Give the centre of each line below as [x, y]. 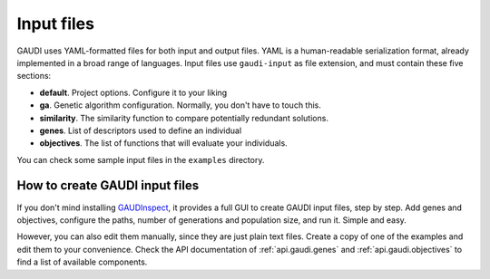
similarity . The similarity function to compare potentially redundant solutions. [184, 118]
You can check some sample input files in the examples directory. [141, 159]
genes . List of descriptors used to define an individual [141, 130]
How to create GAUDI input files [108, 186]
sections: [34, 76]
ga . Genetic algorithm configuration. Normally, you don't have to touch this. [181, 105]
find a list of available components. [82, 262]
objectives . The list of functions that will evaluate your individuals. [163, 143]
